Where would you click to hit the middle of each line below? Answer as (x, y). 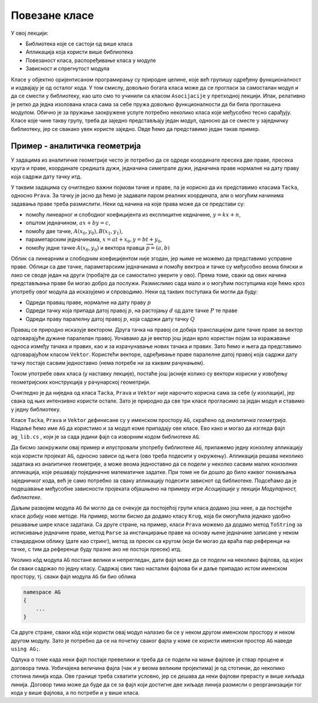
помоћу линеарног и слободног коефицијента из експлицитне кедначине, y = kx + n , (133, 215)
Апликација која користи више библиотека (79, 52)
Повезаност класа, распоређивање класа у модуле (91, 60)
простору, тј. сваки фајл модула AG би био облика (74, 577)
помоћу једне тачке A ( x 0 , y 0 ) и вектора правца (85, 248)
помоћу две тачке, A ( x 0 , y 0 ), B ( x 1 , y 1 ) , (74, 232)
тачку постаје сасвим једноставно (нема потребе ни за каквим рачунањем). (108, 362)
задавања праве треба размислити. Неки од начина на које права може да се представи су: (128, 204)
